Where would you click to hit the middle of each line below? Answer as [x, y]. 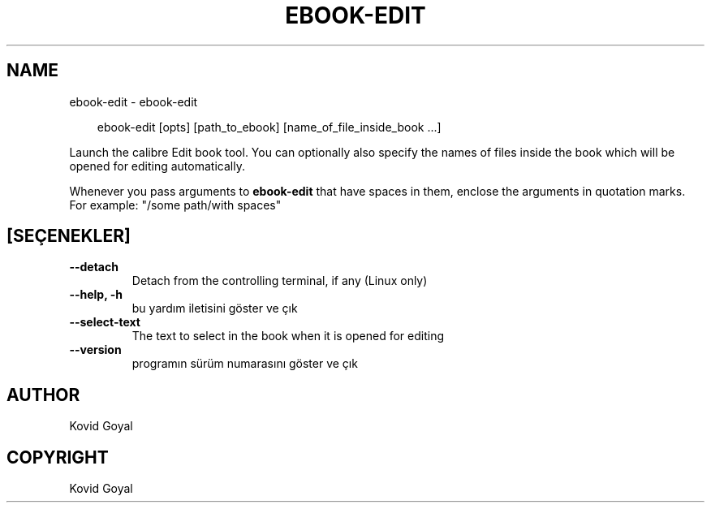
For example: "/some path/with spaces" [175, 205]
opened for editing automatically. [157, 166]
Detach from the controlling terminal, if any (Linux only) [280, 281]
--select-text [105, 322]
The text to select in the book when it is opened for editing [288, 336]
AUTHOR [43, 395]
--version [95, 350]
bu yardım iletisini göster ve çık [215, 308]
